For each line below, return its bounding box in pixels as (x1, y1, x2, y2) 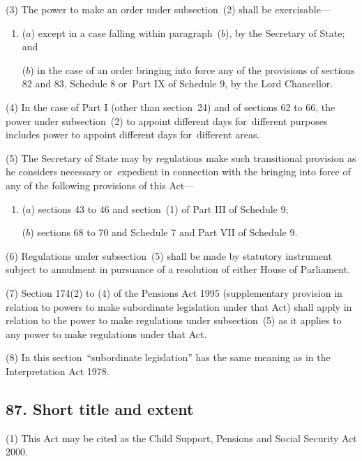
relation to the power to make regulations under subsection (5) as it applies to (6, 313, 342, 328)
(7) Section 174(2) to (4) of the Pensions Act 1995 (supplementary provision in (6, 285, 342, 300)
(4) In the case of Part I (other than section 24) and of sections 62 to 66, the (6, 99, 335, 114)
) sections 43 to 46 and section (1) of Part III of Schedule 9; (31, 201, 289, 216)
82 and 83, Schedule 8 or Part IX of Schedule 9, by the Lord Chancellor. (22, 76, 333, 91)
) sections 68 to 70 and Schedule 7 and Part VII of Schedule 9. (30, 225, 298, 240)
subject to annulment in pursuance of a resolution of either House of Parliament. (6, 262, 350, 277)
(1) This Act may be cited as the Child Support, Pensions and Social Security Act (6, 430, 357, 445)
